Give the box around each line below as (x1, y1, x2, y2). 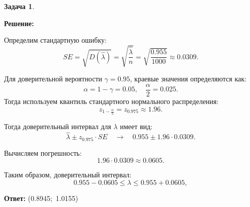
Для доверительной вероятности (4, 73, 103, 84)
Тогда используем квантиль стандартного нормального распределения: (4, 95, 219, 106)
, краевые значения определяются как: (130, 73, 246, 84)
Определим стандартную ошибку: (4, 35, 107, 45)
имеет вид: (120, 121, 153, 132)
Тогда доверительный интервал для (4, 121, 111, 132)
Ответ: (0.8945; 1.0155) (4, 192, 78, 203)
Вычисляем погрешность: (4, 147, 82, 158)
